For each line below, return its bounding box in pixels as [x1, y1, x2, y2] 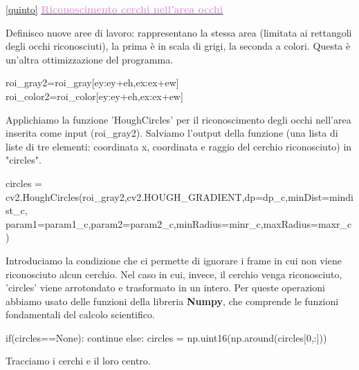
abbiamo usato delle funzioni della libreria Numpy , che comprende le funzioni [6, 293, 339, 308]
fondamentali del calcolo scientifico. [6, 307, 155, 322]
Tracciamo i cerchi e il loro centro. [6, 353, 151, 368]
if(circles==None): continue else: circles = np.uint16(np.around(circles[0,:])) [6, 330, 327, 344]
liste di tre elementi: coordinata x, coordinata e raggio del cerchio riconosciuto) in [6, 139, 352, 153]
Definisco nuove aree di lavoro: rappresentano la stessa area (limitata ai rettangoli [6, 25, 352, 39]
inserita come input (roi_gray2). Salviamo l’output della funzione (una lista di [6, 126, 338, 140]
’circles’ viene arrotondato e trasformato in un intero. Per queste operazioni [6, 280, 325, 295]
